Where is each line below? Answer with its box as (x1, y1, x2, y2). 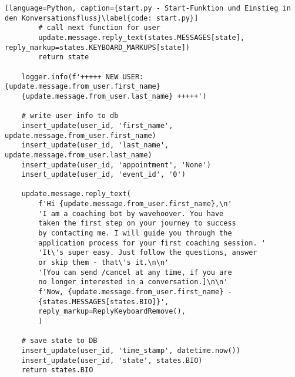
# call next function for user (38, 23, 160, 32)
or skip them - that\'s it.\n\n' (38, 258, 169, 267)
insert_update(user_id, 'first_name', (21, 121, 173, 130)
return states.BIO (21, 366, 93, 375)
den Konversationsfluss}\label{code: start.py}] (5, 14, 199, 22)
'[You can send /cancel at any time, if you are (38, 268, 232, 277)
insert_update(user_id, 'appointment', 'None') (21, 160, 211, 169)
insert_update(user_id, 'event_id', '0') (21, 170, 186, 179)
